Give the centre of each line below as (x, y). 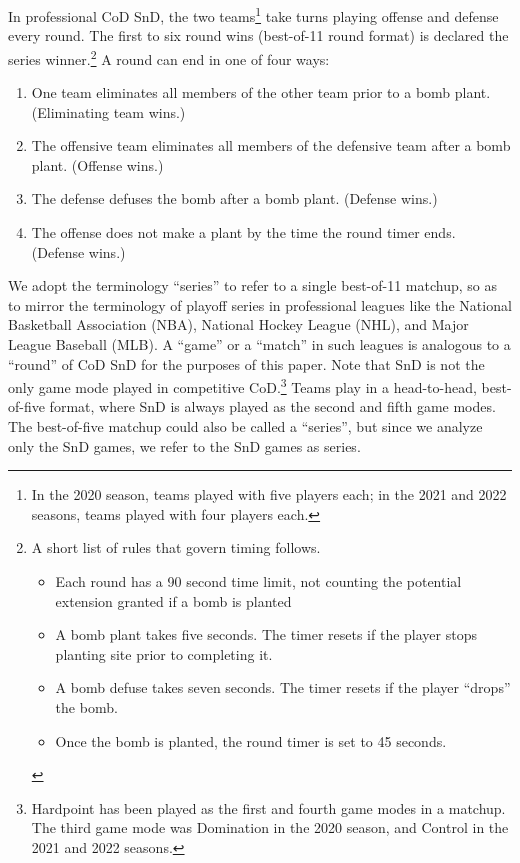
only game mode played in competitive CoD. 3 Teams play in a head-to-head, (242, 385)
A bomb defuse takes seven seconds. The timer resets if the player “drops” (283, 687)
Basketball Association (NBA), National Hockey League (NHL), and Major (238, 324)
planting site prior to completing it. (164, 653)
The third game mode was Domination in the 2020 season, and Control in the (270, 827)
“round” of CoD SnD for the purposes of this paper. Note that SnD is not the (246, 363)
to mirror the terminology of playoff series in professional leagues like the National (260, 304)
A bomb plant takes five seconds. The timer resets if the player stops (266, 634)
